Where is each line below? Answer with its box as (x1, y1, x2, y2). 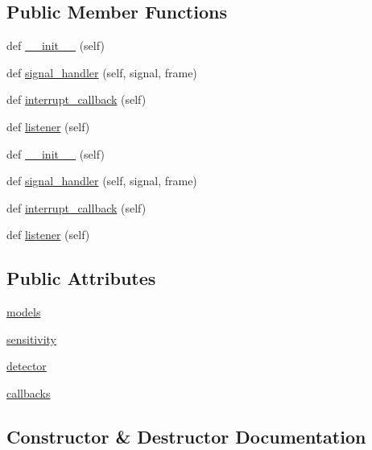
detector (6, 357, 47, 374)
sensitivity (6, 330, 56, 347)
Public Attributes (6, 266, 156, 291)
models (6, 303, 41, 320)
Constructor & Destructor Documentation (6, 423, 366, 448)
